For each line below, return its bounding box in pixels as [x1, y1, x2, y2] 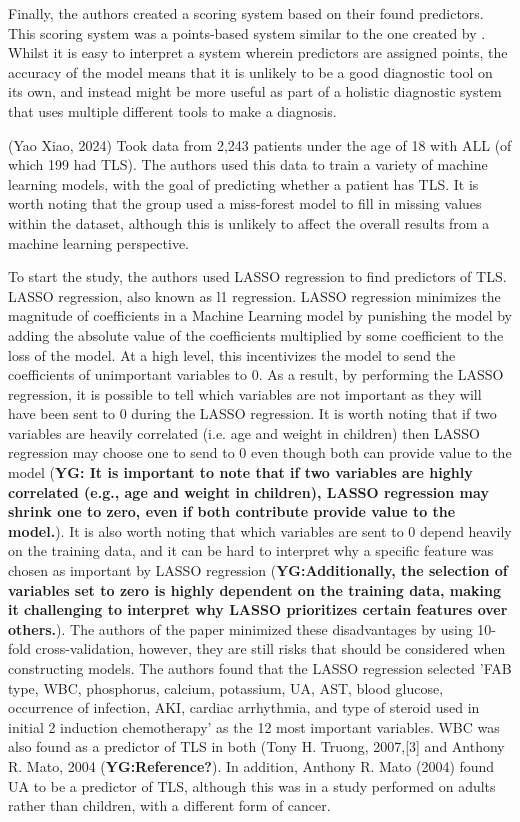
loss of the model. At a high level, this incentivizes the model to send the [8, 344, 456, 365]
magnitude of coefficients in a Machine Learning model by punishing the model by [8, 305, 513, 326]
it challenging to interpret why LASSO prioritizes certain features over [8, 599, 508, 620]
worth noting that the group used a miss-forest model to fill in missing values [8, 193, 482, 214]
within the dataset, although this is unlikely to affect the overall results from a [8, 212, 490, 233]
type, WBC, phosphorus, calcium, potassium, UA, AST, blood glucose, [8, 677, 444, 698]
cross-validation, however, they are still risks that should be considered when [35, 638, 506, 659]
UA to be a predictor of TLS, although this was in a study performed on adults [8, 775, 496, 796]
